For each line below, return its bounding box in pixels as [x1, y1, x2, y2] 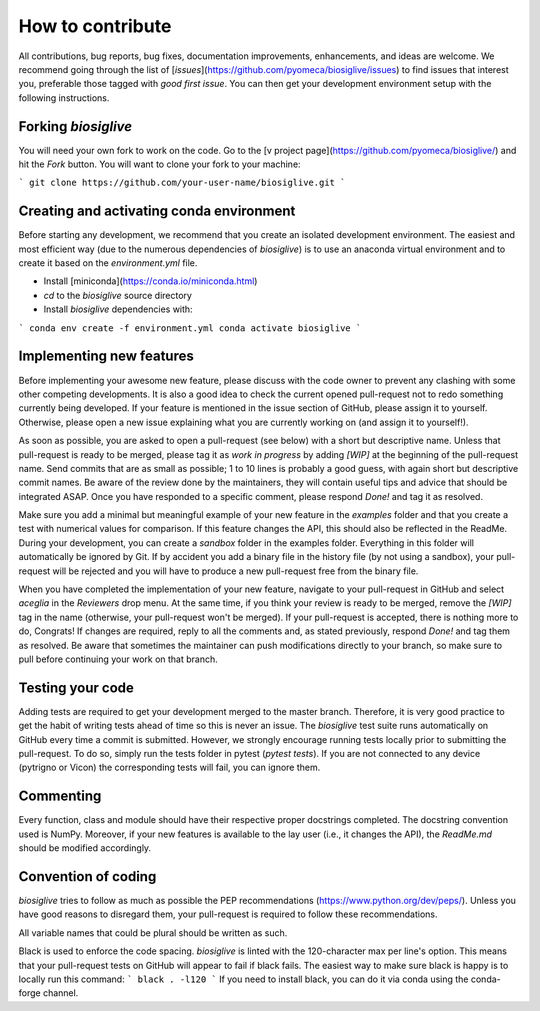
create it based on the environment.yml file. [18, 257, 198, 269]
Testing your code [18, 679, 135, 696]
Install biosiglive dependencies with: [43, 303, 194, 315]
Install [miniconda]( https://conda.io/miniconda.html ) [43, 275, 258, 287]
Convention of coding [18, 868, 157, 885]
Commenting [18, 788, 102, 805]
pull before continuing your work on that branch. [18, 653, 219, 665]
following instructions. [18, 91, 110, 104]
